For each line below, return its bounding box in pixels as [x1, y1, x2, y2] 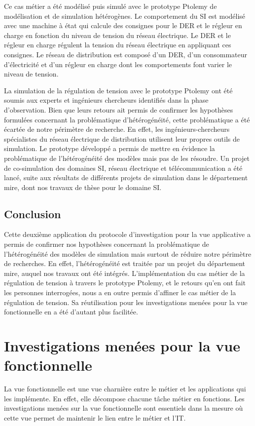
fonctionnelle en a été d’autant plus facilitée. [4, 307, 138, 317]
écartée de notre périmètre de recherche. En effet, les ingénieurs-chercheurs [4, 124, 230, 134]
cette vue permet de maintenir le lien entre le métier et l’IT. [4, 412, 186, 423]
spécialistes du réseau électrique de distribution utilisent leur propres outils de [4, 133, 240, 144]
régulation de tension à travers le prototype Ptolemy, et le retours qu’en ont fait [4, 277, 246, 288]
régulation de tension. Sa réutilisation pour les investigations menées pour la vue [4, 297, 248, 307]
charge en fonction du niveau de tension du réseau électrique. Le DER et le [4, 30, 231, 40]
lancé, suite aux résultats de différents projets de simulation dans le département [4, 172, 248, 183]
